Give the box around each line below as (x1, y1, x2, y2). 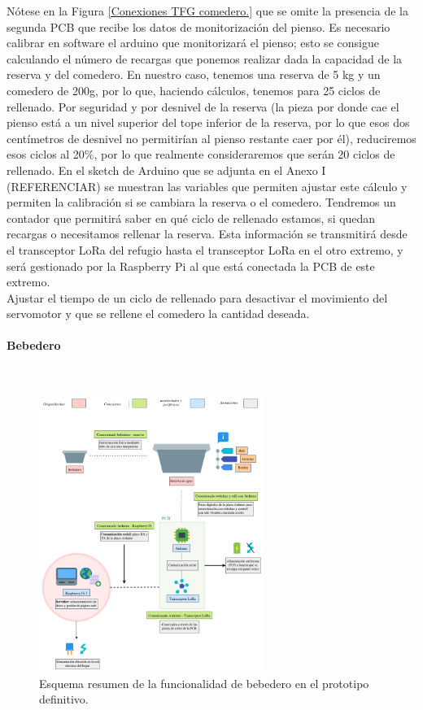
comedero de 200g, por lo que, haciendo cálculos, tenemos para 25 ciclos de (7, 81, 381, 98)
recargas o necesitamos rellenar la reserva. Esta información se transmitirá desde (7, 225, 408, 242)
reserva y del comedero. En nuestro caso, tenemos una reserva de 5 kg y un (7, 66, 381, 83)
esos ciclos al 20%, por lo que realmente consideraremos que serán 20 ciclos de (7, 146, 395, 163)
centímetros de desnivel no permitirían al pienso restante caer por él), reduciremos (7, 129, 416, 146)
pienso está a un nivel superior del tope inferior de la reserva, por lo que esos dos (7, 114, 410, 131)
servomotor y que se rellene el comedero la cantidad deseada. (7, 305, 310, 322)
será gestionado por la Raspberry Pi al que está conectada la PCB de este (7, 257, 375, 274)
